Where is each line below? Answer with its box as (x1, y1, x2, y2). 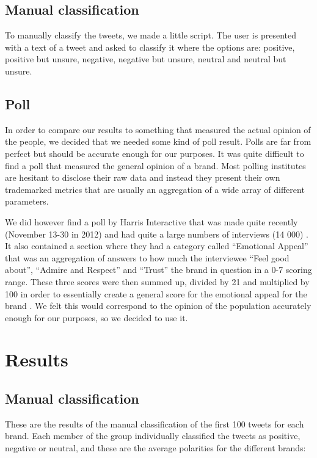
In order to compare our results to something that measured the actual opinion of (5, 123, 311, 136)
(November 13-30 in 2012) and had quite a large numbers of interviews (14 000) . (5, 227, 308, 240)
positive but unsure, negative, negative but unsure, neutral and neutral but (5, 53, 286, 65)
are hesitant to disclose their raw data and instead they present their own (5, 171, 280, 184)
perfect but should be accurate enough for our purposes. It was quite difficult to (5, 147, 304, 159)
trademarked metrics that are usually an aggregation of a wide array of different (5, 183, 305, 195)
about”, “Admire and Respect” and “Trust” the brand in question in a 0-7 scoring (5, 263, 312, 276)
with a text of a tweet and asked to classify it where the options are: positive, (5, 40, 295, 53)
